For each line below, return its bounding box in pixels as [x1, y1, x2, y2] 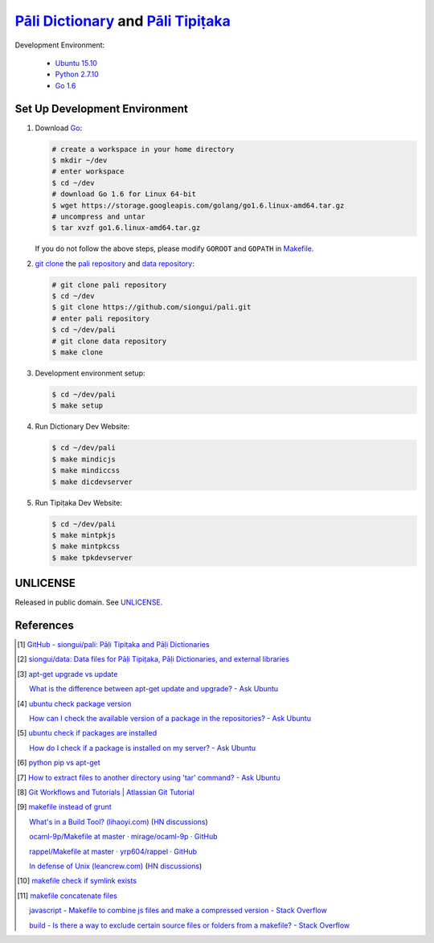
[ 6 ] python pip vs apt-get [17, 758, 100, 768]
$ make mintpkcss [51, 542, 121, 551]
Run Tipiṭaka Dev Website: [35, 498, 122, 507]
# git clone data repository [51, 336, 167, 346]
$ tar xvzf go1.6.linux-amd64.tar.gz [51, 223, 201, 232]
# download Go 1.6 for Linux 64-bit [51, 190, 197, 199]
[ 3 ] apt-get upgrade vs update [17, 669, 118, 679]
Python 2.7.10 [55, 69, 100, 80]
